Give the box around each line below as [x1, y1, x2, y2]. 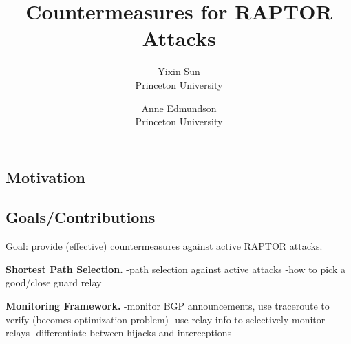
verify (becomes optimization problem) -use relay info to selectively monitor [6, 312, 326, 326]
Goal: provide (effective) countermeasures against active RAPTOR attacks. [6, 239, 323, 253]
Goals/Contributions [6, 206, 156, 228]
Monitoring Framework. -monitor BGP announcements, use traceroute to [6, 299, 330, 313]
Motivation [6, 166, 85, 187]
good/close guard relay [6, 275, 102, 290]
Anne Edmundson [141, 100, 217, 115]
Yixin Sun [158, 64, 200, 78]
